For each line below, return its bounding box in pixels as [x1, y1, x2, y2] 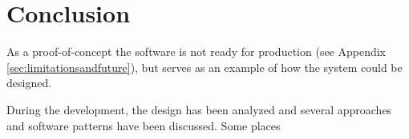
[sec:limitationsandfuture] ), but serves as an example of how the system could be [6, 58, 403, 75]
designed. [6, 74, 52, 91]
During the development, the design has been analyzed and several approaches [6, 101, 392, 117]
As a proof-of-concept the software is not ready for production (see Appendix [6, 43, 387, 60]
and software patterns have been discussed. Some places [6, 117, 281, 133]
